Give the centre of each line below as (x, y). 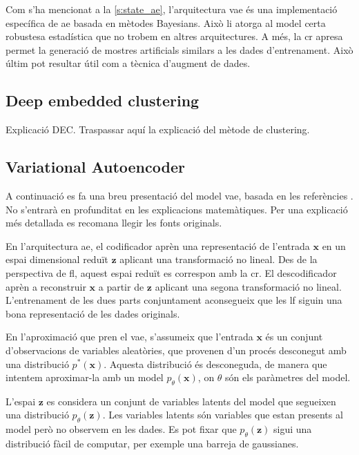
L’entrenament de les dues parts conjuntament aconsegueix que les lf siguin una (174, 300)
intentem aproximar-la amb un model (85, 377)
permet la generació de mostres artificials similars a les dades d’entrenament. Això (179, 49)
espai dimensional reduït (57, 259)
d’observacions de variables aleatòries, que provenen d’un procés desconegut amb (176, 350)
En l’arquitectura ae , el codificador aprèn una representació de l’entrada (158, 245)
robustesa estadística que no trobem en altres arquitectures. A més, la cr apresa (174, 36)
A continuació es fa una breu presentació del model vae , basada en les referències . (179, 195)
